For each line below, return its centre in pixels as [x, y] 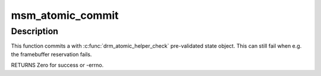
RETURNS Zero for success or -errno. [57, 65]
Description [35, 31]
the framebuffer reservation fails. [51, 54]
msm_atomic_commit [65, 15]
